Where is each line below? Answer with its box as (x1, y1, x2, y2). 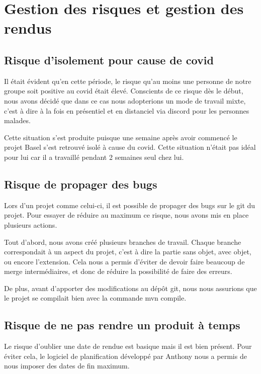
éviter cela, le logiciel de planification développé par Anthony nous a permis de (4, 350, 247, 361)
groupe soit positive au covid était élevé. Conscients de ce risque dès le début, (4, 85, 243, 96)
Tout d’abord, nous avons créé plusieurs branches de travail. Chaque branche (4, 236, 241, 247)
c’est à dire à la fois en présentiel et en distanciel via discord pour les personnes (4, 105, 249, 116)
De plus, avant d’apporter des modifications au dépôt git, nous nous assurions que (4, 283, 257, 293)
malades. (4, 115, 31, 126)
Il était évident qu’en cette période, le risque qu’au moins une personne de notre (4, 75, 251, 86)
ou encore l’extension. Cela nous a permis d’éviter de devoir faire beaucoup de (4, 256, 245, 266)
